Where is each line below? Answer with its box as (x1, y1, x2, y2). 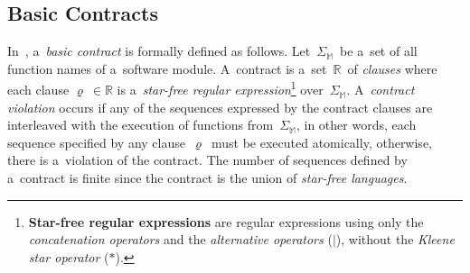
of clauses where (347, 59, 437, 77)
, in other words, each (296, 115, 417, 134)
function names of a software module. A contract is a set (7, 59, 327, 77)
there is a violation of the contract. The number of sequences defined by (7, 150, 408, 169)
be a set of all (340, 41, 418, 60)
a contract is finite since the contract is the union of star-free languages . (7, 168, 408, 187)
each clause (7, 80, 70, 99)
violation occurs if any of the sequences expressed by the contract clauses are (7, 97, 433, 116)
